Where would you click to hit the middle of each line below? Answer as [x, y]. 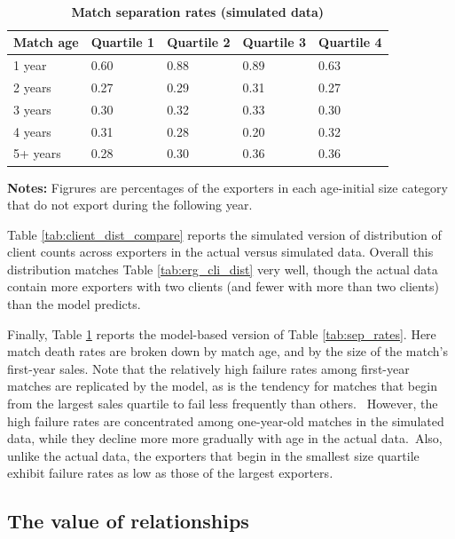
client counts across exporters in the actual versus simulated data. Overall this [220, 252]
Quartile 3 [275, 42]
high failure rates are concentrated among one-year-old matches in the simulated [226, 420]
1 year [30, 65]
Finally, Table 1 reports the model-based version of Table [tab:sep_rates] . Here [222, 333]
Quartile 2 [199, 42]
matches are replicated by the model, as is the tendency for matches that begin [222, 386]
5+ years [37, 153]
